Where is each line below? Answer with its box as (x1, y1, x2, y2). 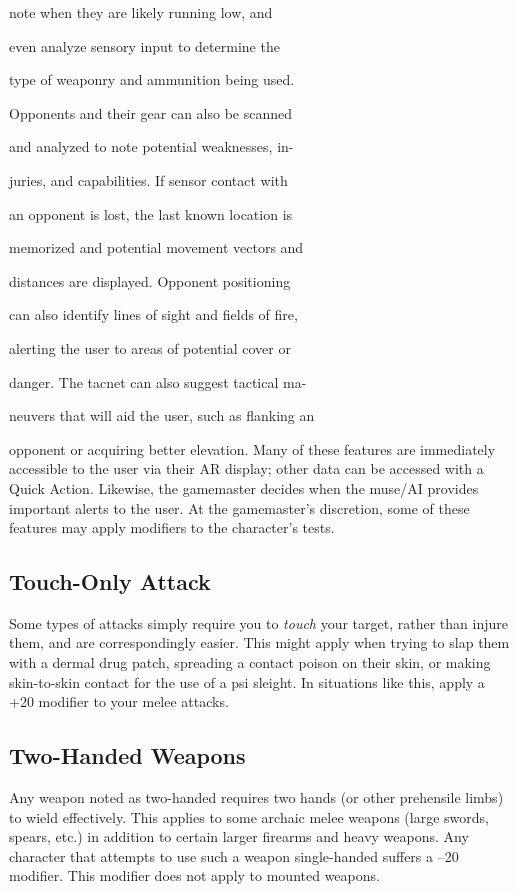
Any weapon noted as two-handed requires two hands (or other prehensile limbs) (9, 787, 504, 808)
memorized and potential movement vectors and (9, 237, 304, 258)
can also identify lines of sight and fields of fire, (9, 304, 298, 325)
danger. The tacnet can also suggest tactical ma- (9, 371, 307, 392)
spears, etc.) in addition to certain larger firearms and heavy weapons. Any (9, 826, 469, 847)
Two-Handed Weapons (9, 740, 246, 771)
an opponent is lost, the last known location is (9, 203, 293, 224)
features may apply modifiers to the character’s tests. (9, 517, 335, 538)
